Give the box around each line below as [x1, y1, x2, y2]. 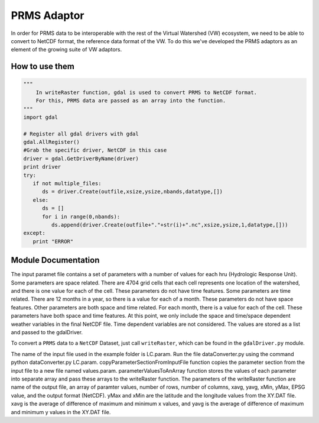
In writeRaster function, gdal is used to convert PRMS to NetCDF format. [35, 89, 257, 96]
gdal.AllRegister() [23, 139, 80, 146]
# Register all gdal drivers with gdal [23, 130, 139, 137]
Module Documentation [11, 255, 100, 266]
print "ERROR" [32, 238, 74, 245]
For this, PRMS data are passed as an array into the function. [35, 98, 226, 104]
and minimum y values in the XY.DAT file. [11, 408, 111, 415]
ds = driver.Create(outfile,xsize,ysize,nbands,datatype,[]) [42, 188, 223, 195]
